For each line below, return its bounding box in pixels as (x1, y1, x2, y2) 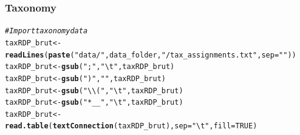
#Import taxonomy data (5, 27, 88, 36)
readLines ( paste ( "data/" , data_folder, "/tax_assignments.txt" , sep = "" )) (5, 50, 296, 59)
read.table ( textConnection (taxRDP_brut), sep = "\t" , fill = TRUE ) (5, 122, 257, 131)
